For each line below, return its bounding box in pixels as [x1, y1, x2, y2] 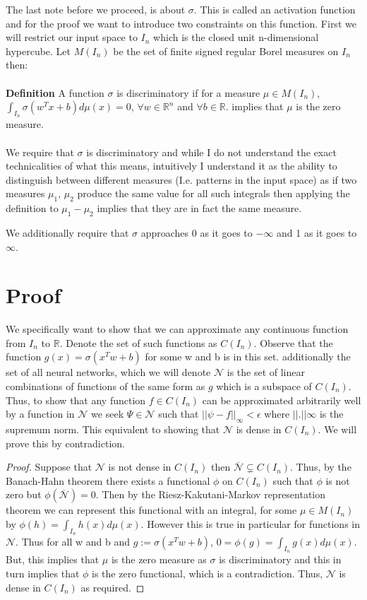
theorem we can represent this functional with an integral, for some [6, 502, 297, 517]
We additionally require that [6, 225, 129, 240]
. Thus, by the [290, 459, 351, 474]
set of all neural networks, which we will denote [6, 365, 211, 380]
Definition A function [6, 85, 104, 100]
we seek [91, 406, 124, 421]
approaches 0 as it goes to [140, 225, 253, 240]
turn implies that [6, 565, 80, 580]
